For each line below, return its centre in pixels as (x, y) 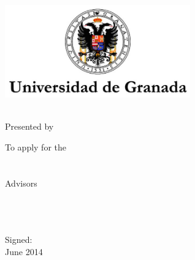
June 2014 (24, 251)
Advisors (21, 183)
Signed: (19, 240)
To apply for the (36, 147)
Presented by (29, 126)
